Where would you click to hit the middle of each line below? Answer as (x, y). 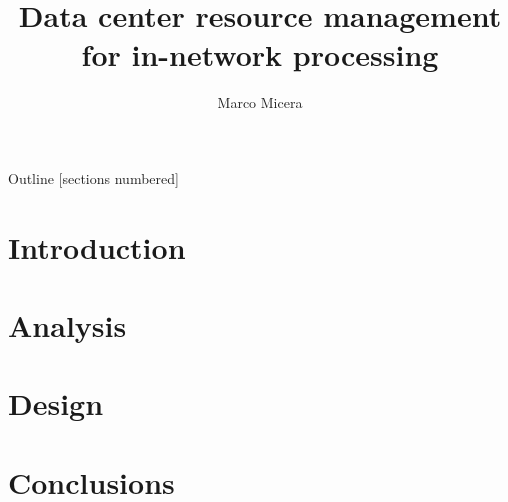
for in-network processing (260, 54)
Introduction (97, 246)
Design (56, 403)
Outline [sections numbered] (93, 177)
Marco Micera (260, 102)
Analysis (67, 325)
